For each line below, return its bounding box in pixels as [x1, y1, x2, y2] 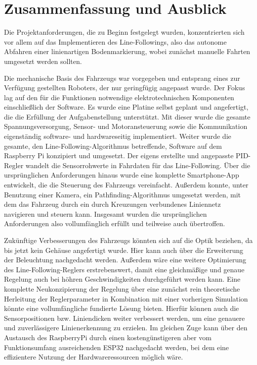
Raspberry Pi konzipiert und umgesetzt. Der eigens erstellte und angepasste [4, 150, 234, 161]
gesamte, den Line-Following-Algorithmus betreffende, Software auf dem [4, 140, 222, 151]
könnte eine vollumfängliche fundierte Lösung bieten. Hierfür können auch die [4, 303, 239, 313]
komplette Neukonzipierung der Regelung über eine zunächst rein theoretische [4, 283, 240, 294]
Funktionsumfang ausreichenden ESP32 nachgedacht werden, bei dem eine [4, 342, 229, 352]
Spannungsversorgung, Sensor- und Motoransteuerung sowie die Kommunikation [4, 121, 248, 131]
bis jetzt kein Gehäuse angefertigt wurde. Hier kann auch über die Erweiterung [4, 244, 244, 255]
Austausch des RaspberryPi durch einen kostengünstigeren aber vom [4, 332, 212, 342]
